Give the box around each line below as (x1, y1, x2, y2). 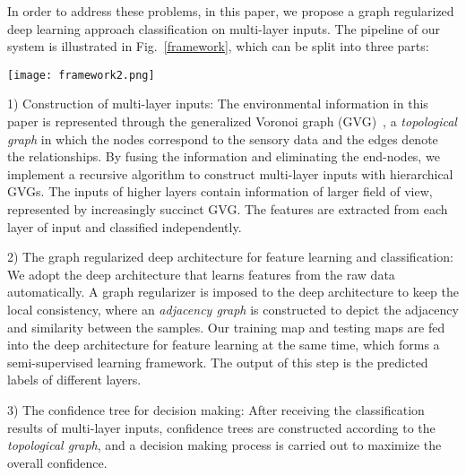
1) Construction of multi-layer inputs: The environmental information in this (7, 94, 428, 113)
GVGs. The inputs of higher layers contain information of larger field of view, (7, 182, 433, 201)
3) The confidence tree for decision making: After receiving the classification (7, 400, 425, 419)
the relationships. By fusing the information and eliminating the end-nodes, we (7, 147, 440, 166)
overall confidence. (7, 453, 108, 471)
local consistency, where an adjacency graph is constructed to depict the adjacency (7, 299, 459, 318)
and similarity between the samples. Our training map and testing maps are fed (7, 317, 445, 336)
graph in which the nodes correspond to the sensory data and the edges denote (7, 129, 438, 148)
